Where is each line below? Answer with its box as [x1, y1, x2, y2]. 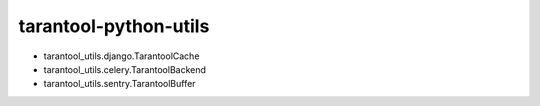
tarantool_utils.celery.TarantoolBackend [43, 63, 207, 75]
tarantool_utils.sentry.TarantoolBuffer [43, 78, 196, 90]
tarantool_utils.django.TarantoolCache [43, 50, 200, 62]
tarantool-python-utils [18, 15, 210, 37]
